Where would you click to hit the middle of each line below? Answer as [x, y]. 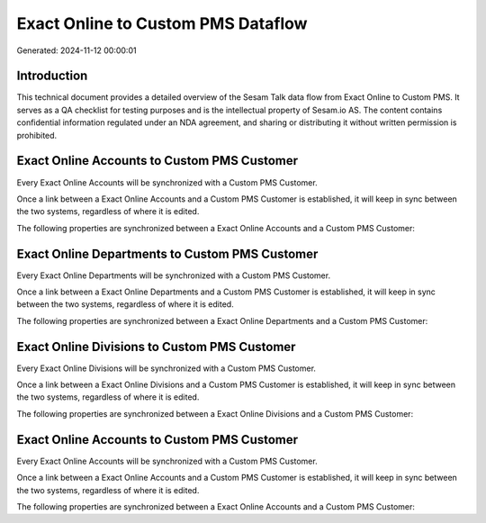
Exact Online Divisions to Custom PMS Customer [156, 347]
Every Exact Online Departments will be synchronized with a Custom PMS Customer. [174, 275]
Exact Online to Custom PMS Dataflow [162, 23]
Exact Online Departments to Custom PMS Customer [167, 253]
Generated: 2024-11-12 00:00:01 [76, 50]
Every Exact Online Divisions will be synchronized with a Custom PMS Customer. [166, 368]
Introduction [52, 76]
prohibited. [37, 135]
